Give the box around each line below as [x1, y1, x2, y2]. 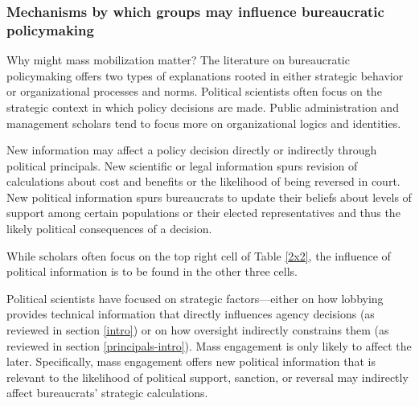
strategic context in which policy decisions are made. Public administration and [6, 98, 399, 115]
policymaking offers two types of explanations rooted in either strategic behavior [6, 67, 404, 84]
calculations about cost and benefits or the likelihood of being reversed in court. [6, 173, 401, 190]
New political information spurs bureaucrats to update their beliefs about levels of [6, 188, 412, 205]
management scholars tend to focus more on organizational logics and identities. [6, 114, 401, 131]
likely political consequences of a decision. [6, 220, 212, 237]
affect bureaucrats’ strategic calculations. [6, 384, 208, 401]
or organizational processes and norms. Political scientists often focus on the [6, 83, 382, 100]
